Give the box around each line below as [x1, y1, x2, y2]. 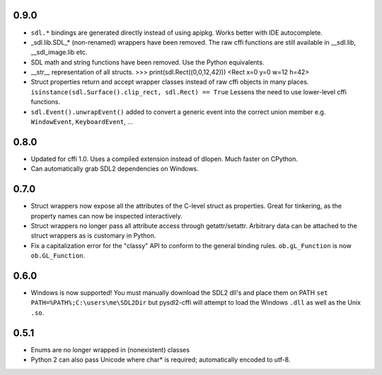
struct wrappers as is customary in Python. [30, 231, 156, 240]
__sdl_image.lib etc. [30, 48, 88, 57]
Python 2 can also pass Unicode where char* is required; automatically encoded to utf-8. [30, 355, 291, 364]
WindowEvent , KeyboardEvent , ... [30, 118, 134, 126]
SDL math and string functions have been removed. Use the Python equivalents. [30, 57, 265, 67]
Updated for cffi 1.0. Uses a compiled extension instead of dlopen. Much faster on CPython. [30, 155, 299, 163]
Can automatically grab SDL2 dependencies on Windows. [30, 164, 199, 173]
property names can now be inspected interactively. [30, 211, 183, 220]
